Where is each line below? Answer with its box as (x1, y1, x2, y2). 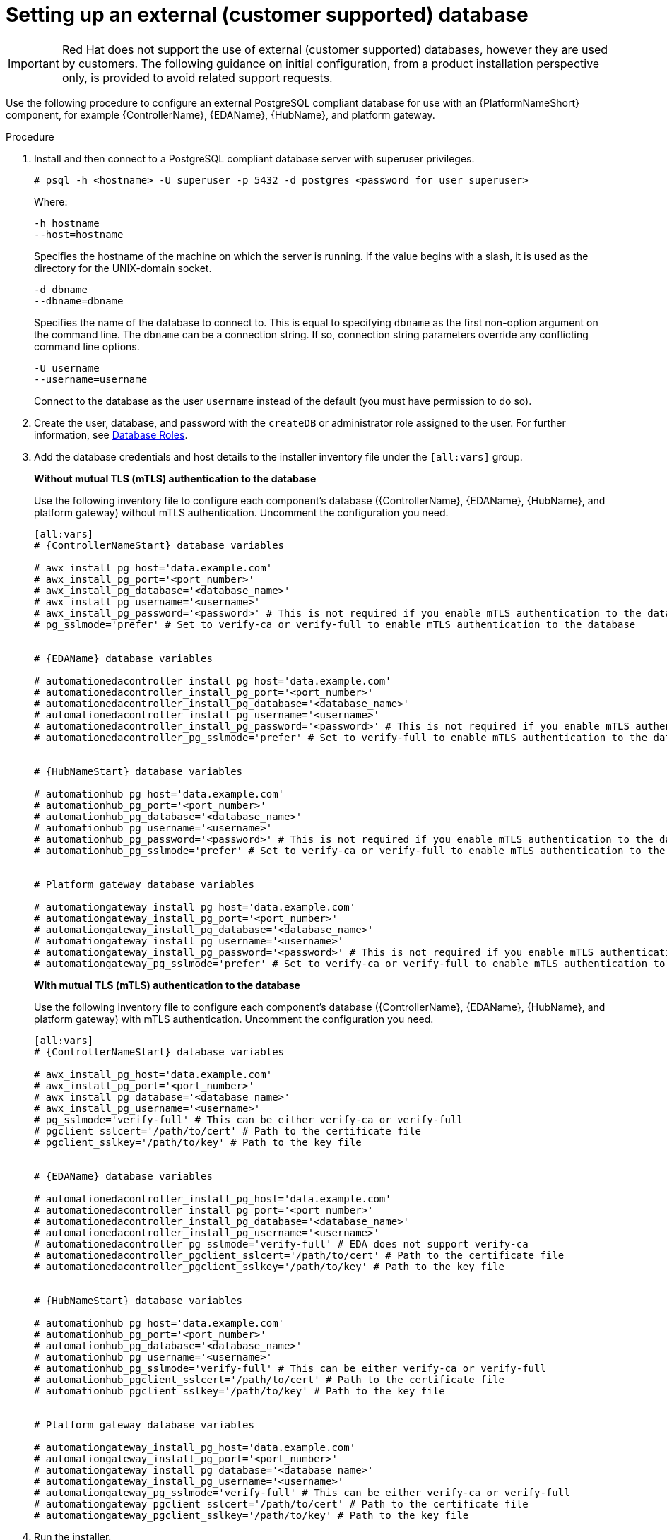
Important (8, 56, 59, 71)
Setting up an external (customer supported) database (6, 3, 529, 27)
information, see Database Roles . (34, 428, 188, 441)
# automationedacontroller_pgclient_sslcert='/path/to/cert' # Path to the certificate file (34, 1249, 565, 1261)
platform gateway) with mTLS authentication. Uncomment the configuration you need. (34, 1012, 434, 1025)
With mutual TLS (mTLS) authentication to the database (34, 978, 300, 991)
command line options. (34, 340, 140, 353)
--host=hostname (34, 228, 124, 240)
